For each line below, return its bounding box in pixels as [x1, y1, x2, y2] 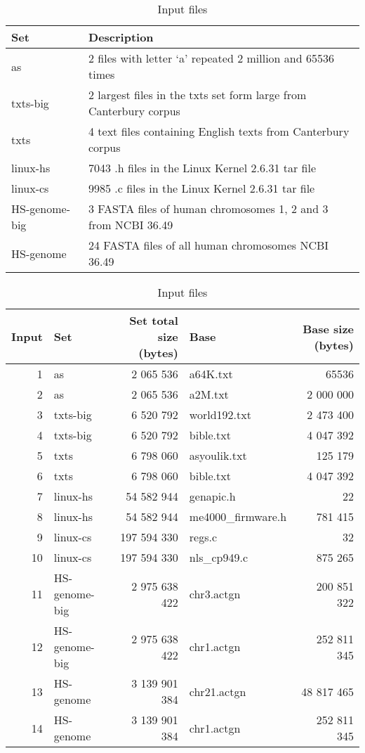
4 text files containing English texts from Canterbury [88, 123, 350, 139]
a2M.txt [189, 386, 229, 402]
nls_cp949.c [189, 549, 248, 565]
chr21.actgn [189, 683, 246, 700]
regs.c [189, 529, 218, 545]
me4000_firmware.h [189, 508, 287, 524]
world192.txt [189, 406, 251, 423]
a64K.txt [189, 366, 233, 382]
